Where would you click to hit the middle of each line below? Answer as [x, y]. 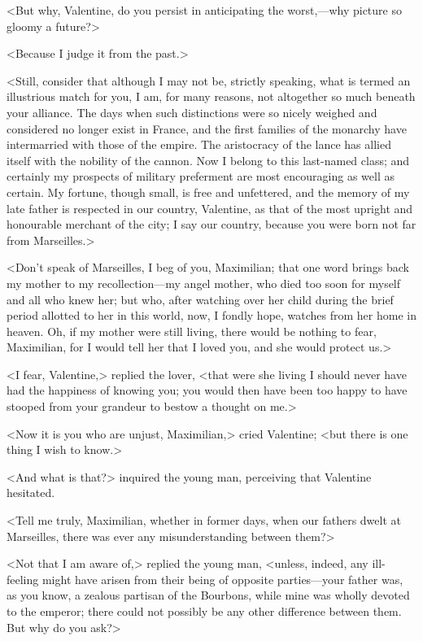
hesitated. [31, 493]
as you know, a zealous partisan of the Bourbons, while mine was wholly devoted [208, 595]
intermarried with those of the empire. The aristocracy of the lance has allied [199, 144]
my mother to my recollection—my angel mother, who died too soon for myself [204, 283]
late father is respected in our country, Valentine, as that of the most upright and [210, 208]
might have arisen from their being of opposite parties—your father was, [222, 579]
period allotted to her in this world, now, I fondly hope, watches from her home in [211, 315]
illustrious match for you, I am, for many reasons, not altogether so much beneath [211, 96]
